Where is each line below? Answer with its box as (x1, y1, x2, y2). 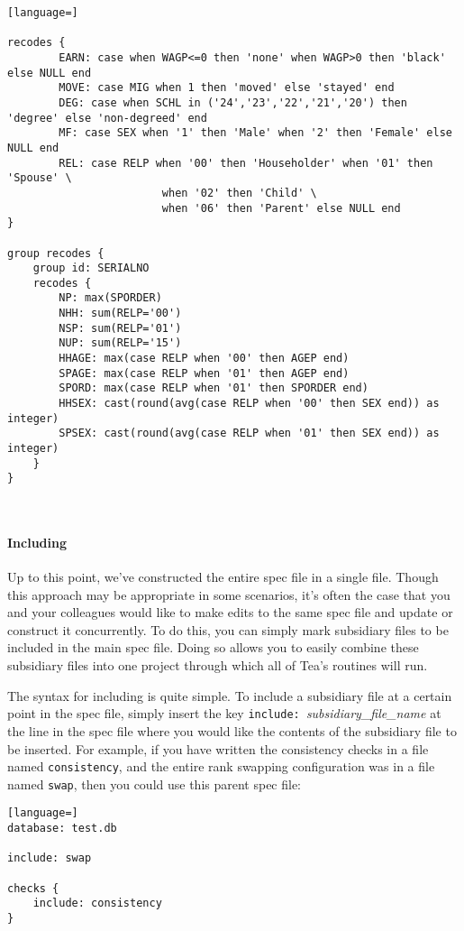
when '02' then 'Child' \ (161, 186, 317, 199)
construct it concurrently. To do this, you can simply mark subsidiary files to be (7, 620, 449, 639)
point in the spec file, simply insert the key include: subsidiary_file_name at (7, 704, 441, 723)
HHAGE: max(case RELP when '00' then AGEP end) (59, 352, 350, 365)
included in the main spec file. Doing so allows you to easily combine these (7, 638, 419, 657)
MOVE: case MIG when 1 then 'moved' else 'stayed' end (59, 81, 395, 95)
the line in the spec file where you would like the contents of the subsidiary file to (7, 721, 457, 740)
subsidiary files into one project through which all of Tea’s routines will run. (7, 656, 428, 675)
